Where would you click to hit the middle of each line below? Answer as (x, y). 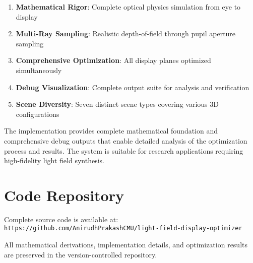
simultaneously (39, 70)
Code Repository (64, 195)
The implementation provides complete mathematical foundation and (111, 131)
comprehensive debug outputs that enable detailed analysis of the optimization (126, 140)
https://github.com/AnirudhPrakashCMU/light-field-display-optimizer (123, 228)
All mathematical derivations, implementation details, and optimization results (126, 245)
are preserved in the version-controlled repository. (81, 254)
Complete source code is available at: (61, 219)
